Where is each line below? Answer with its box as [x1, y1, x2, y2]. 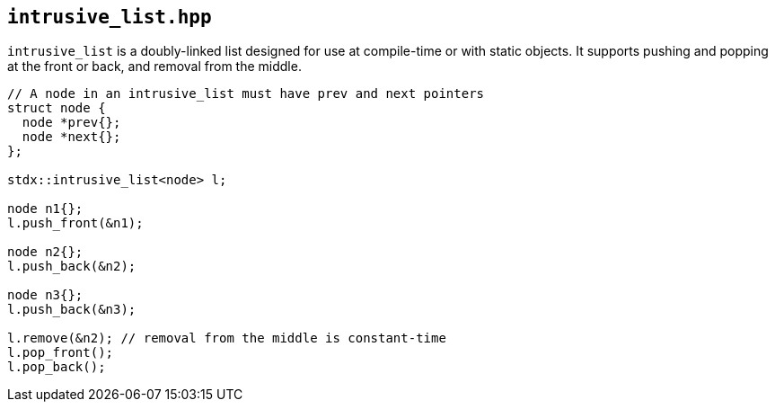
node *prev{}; [22, 115, 121, 130]
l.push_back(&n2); [7, 259, 137, 274]
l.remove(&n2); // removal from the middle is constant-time [7, 331, 446, 346]
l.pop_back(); [7, 360, 106, 375]
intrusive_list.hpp [7, 6, 212, 28]
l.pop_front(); [7, 345, 114, 360]
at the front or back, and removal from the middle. [7, 58, 302, 75]
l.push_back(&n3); [7, 302, 137, 317]
